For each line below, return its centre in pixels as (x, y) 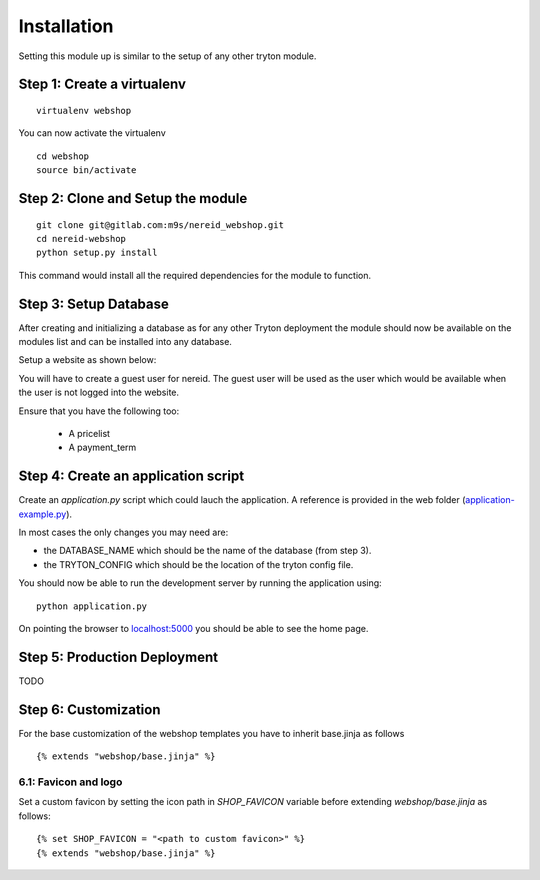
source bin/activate (86, 170)
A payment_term (102, 447)
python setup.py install (97, 253)
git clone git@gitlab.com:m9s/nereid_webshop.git (160, 224)
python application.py (92, 606)
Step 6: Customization (89, 709)
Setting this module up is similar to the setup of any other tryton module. (167, 56)
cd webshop (63, 156)
